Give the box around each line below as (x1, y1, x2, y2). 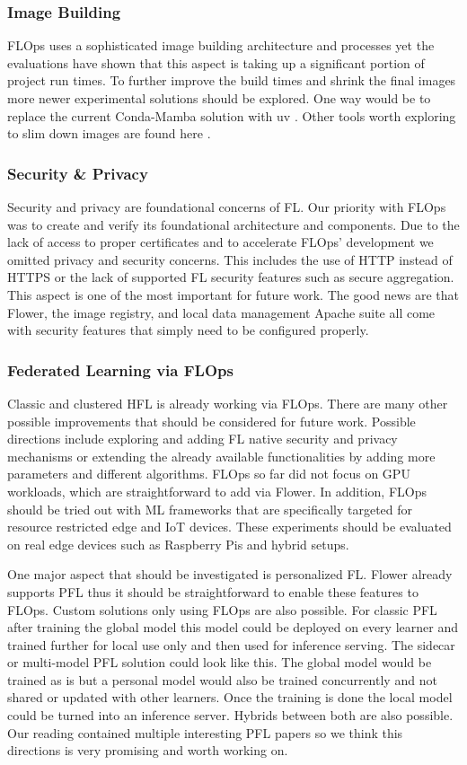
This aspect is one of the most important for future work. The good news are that (7, 285, 460, 303)
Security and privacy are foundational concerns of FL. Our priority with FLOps (7, 198, 446, 215)
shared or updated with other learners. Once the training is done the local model (7, 688, 453, 707)
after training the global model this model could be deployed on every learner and (7, 618, 458, 637)
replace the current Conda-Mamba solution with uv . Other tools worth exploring (7, 106, 456, 125)
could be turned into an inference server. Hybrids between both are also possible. (7, 706, 454, 725)
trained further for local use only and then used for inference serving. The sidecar (7, 635, 455, 654)
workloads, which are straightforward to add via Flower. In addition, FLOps (7, 481, 427, 500)
